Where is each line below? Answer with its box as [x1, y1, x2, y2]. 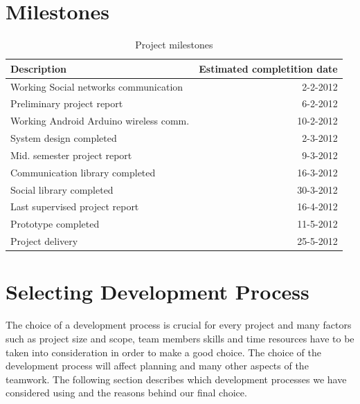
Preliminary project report [10, 96, 123, 111]
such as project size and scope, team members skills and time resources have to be [6, 331, 354, 345]
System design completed [10, 131, 117, 145]
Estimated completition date [199, 61, 338, 75]
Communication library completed [10, 165, 156, 179]
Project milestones [135, 37, 213, 52]
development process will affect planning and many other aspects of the [6, 358, 309, 373]
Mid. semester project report [10, 147, 132, 162]
